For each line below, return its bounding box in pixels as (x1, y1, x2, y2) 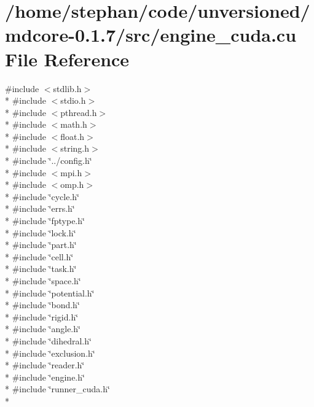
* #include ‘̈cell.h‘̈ (5, 250, 74, 263)
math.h (60, 118, 87, 131)
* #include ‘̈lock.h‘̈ (5, 226, 76, 239)
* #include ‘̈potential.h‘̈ (5, 286, 95, 299)
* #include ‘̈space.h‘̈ (5, 274, 81, 287)
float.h (60, 130, 85, 142)
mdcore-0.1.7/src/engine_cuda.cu (5, 22, 297, 47)
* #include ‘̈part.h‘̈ (5, 238, 77, 251)
